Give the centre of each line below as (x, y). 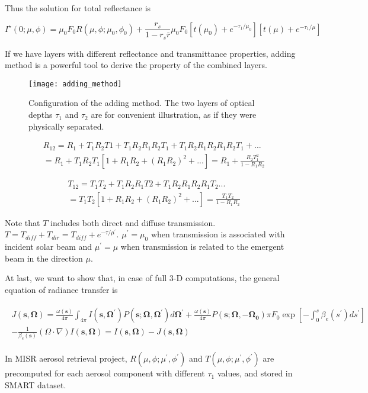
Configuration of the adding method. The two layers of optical (142, 103)
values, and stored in (255, 373)
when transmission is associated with (218, 234)
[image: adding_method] (75, 84)
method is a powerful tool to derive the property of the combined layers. (136, 65)
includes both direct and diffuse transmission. (133, 222)
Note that (23, 222)
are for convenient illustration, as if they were (174, 115)
